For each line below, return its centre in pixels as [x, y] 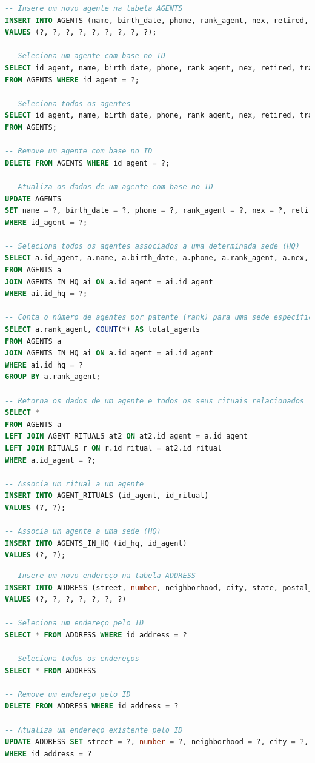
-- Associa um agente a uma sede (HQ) [83, 532]
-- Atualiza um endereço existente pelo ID [94, 730]
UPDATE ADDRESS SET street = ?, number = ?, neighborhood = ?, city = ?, [157, 742]
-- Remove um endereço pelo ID [68, 694]
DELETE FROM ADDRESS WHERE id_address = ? [92, 706]
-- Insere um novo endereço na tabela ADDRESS [100, 575]
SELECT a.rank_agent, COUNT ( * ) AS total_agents [103, 330]
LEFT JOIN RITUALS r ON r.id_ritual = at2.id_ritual [114, 448]
